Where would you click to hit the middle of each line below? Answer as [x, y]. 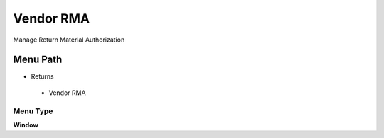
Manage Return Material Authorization [69, 40]
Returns [42, 76]
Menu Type [33, 111]
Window [26, 125]
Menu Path [38, 60]
